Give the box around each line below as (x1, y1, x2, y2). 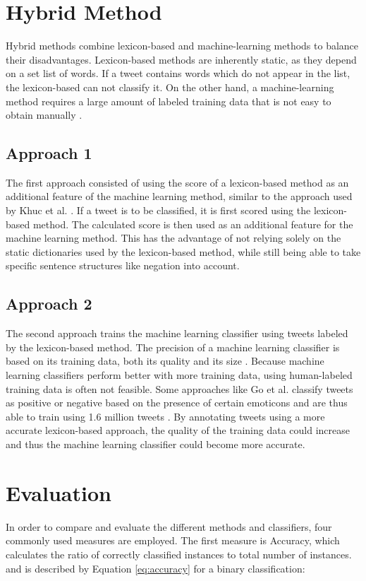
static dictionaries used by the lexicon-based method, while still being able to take (6, 244, 361, 259)
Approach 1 (6, 142, 92, 164)
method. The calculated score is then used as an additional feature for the (32, 216, 353, 231)
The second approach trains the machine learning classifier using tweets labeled (6, 326, 348, 341)
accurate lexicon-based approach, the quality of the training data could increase (6, 423, 350, 438)
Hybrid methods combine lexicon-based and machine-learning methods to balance (6, 38, 359, 53)
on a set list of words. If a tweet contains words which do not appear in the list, (6, 66, 350, 81)
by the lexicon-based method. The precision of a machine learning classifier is (6, 339, 340, 354)
